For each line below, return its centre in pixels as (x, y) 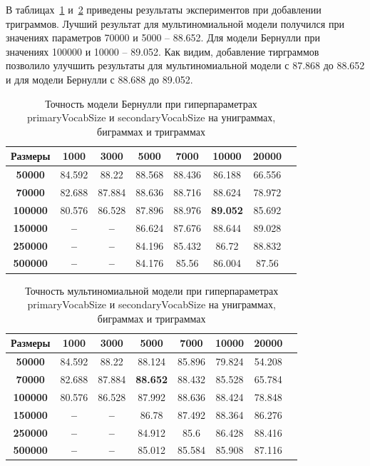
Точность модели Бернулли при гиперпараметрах (151, 103)
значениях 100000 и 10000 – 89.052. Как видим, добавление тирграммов (163, 51)
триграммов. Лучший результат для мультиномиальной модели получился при (175, 23)
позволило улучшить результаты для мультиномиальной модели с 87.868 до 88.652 (185, 65)
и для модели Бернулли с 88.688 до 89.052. (99, 79)
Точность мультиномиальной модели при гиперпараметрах (152, 290)
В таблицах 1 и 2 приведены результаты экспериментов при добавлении (164, 9)
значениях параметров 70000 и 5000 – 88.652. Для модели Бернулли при (163, 37)
